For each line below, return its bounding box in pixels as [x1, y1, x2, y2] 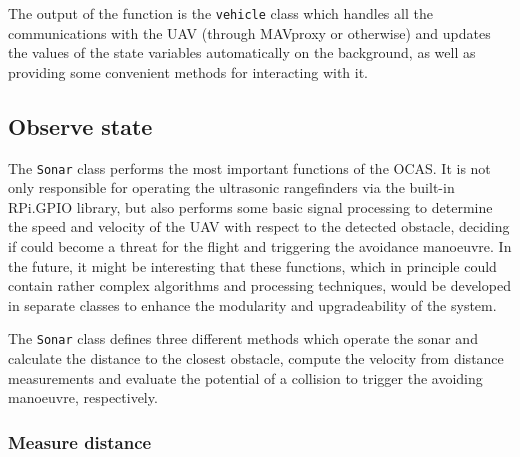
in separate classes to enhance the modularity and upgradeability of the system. [8, 294, 497, 315]
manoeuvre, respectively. [8, 387, 158, 408]
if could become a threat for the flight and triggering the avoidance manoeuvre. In [8, 236, 512, 257]
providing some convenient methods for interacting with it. [8, 61, 369, 82]
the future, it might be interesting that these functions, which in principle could [8, 255, 497, 276]
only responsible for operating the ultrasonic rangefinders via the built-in [8, 177, 455, 198]
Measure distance [8, 429, 152, 454]
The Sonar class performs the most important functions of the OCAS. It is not [8, 157, 491, 178]
